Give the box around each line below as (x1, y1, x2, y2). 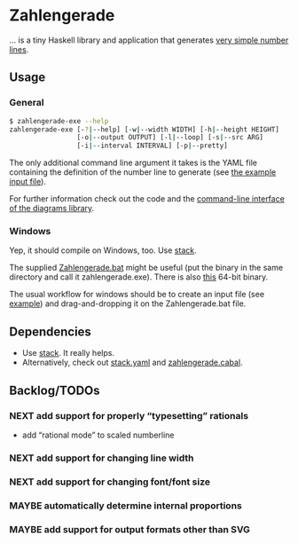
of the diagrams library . (9, 203, 95, 214)
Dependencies (9, 324, 91, 339)
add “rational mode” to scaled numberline (21, 430, 175, 440)
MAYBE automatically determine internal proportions (9, 499, 242, 511)
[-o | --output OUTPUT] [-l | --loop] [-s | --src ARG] (76, 133, 264, 142)
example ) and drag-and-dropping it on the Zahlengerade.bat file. (9, 298, 247, 309)
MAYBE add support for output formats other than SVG (9, 523, 251, 535)
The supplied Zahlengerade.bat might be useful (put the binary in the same (9, 263, 284, 273)
